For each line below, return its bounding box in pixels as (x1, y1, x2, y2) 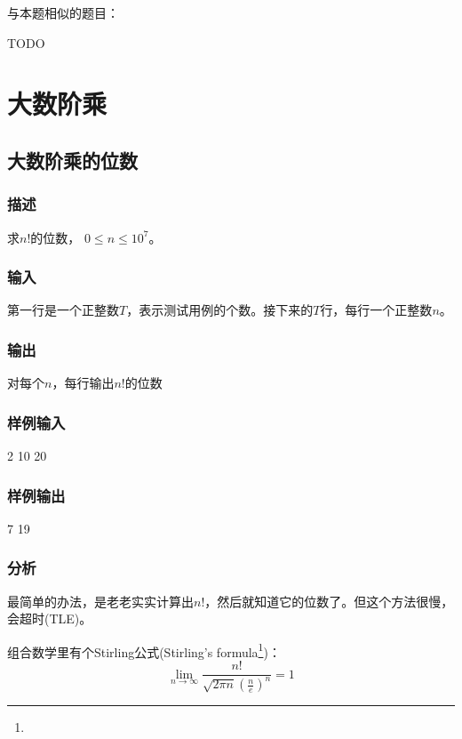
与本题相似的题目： (7, 4, 119, 21)
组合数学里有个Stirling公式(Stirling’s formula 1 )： (7, 639, 281, 661)
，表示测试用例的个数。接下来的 (126, 301, 314, 319)
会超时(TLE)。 (7, 609, 92, 628)
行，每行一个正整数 (320, 301, 433, 319)
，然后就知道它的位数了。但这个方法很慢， (204, 591, 454, 610)
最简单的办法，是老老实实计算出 (7, 591, 194, 610)
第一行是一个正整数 (7, 301, 119, 319)
